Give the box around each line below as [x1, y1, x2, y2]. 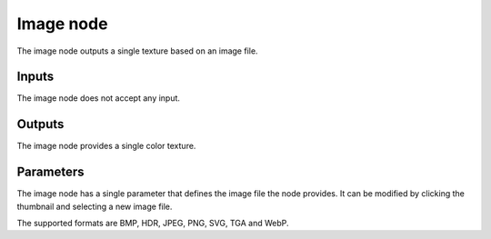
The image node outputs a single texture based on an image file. [16, 45, 258, 56]
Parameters [16, 164, 85, 180]
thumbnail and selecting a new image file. [16, 201, 173, 212]
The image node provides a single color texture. [16, 141, 196, 152]
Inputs [16, 69, 55, 85]
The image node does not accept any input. [16, 93, 181, 104]
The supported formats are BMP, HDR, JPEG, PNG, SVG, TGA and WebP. [16, 218, 289, 229]
